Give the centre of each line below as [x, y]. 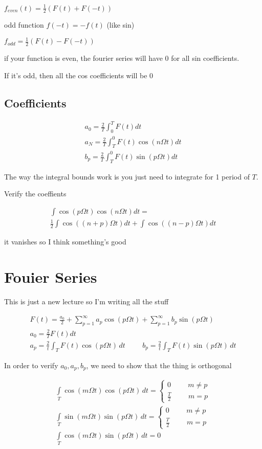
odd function [24, 25]
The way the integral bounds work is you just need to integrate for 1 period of [127, 176]
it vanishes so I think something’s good [65, 242]
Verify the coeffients [35, 194]
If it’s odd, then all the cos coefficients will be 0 [79, 75]
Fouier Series [51, 277]
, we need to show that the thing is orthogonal [159, 365]
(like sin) [121, 25]
